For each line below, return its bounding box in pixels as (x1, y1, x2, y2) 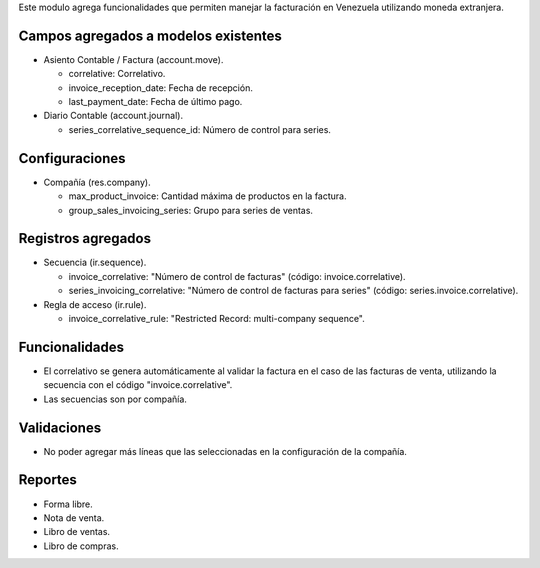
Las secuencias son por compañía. (43, 393, 187, 405)
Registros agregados (18, 230, 152, 247)
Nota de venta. (43, 511, 105, 524)
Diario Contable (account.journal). (43, 110, 184, 122)
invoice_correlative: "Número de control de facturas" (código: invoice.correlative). (68, 270, 406, 282)
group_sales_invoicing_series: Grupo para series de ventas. (68, 204, 314, 216)
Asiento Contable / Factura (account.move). (43, 53, 224, 65)
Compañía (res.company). (43, 176, 151, 188)
